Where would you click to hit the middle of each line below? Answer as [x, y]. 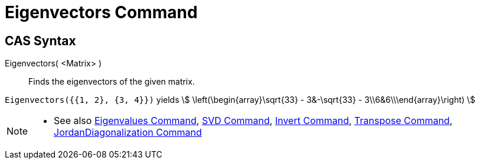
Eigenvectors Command [101, 12]
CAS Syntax [40, 41]
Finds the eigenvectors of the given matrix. [112, 82]
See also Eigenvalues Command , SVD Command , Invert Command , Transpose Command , [253, 121]
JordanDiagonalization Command [128, 133]
